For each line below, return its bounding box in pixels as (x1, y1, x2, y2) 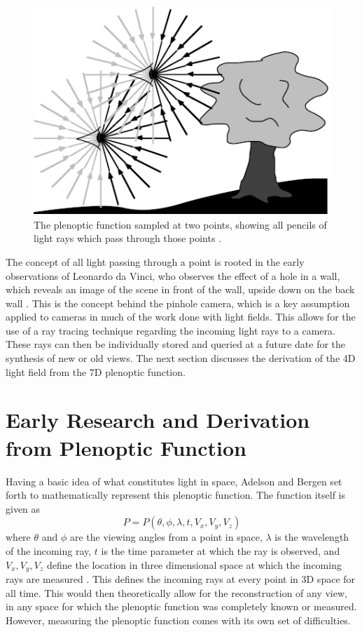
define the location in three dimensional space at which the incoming (46, 557, 342, 572)
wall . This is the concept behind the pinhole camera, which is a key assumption (6, 295, 350, 310)
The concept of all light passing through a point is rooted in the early (6, 254, 305, 269)
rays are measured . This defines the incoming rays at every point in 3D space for (6, 571, 356, 586)
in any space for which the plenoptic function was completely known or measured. (6, 599, 357, 614)
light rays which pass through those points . (34, 231, 222, 246)
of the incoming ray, (6, 543, 92, 558)
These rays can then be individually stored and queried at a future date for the (6, 337, 346, 351)
